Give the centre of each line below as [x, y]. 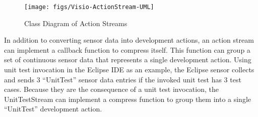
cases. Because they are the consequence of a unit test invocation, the [111, 89]
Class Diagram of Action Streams [76, 23]
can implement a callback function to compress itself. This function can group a [127, 49]
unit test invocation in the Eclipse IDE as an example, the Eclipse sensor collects [129, 70]
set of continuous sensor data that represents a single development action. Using [128, 60]
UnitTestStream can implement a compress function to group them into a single [128, 99]
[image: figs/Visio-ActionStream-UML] [89, 7]
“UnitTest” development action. [53, 109]
